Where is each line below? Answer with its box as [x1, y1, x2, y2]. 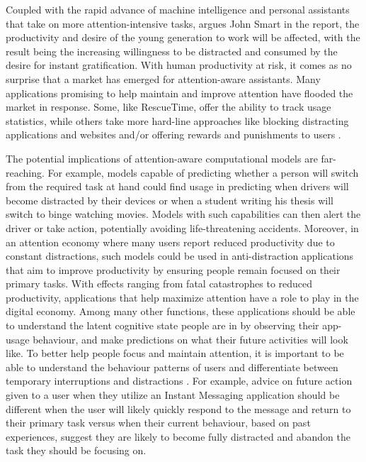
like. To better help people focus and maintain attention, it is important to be [6, 346, 344, 361]
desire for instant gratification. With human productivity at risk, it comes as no [6, 57, 352, 72]
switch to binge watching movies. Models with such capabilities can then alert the [6, 207, 361, 221]
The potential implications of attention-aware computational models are [6, 150, 318, 165]
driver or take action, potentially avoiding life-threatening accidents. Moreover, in [6, 220, 359, 235]
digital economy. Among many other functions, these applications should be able [6, 304, 355, 319]
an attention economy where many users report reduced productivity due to [6, 234, 335, 249]
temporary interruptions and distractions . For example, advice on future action [6, 373, 353, 388]
